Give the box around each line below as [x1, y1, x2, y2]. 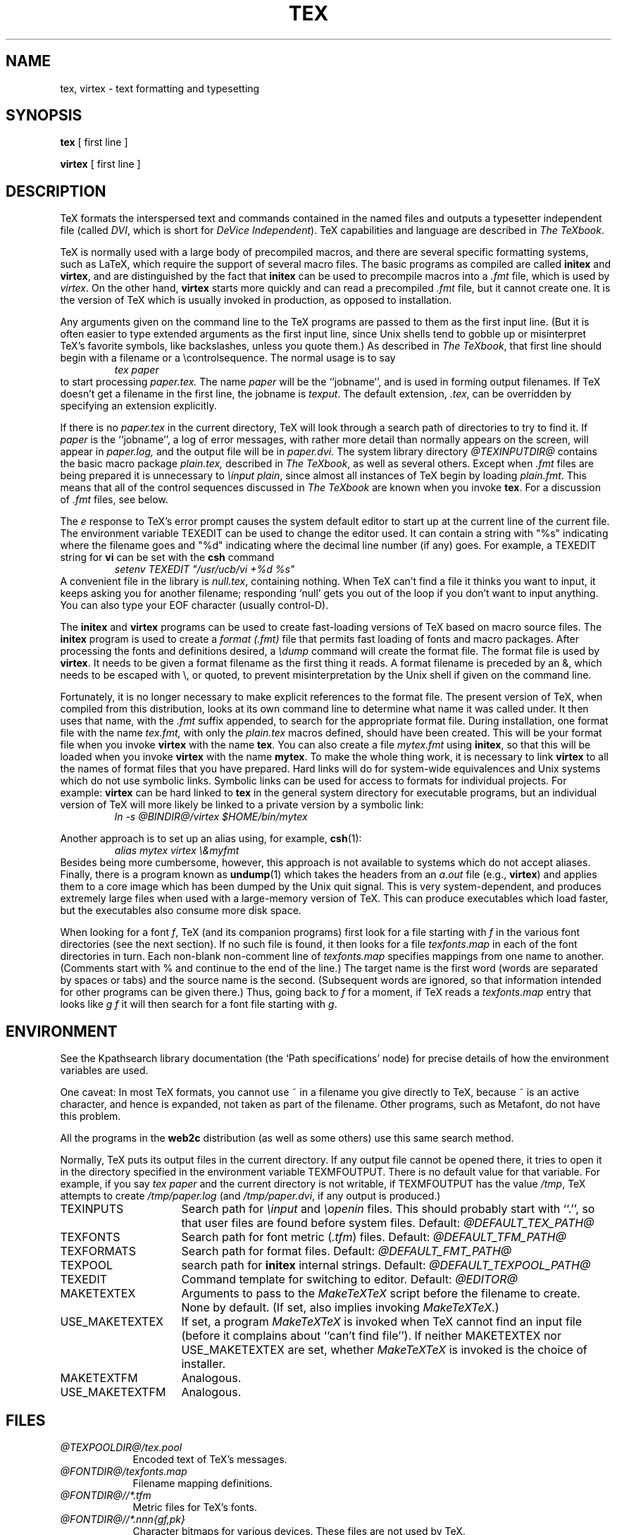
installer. [181, 1357, 226, 1371]
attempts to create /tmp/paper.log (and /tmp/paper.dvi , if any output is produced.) [60, 1190, 441, 1202]
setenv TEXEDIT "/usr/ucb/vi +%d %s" [114, 563, 295, 576]
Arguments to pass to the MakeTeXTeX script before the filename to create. [181, 1286, 580, 1301]
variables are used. [60, 1064, 149, 1077]
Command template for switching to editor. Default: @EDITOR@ [181, 1272, 518, 1287]
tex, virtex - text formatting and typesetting [60, 82, 260, 94]
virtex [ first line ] [60, 158, 141, 171]
